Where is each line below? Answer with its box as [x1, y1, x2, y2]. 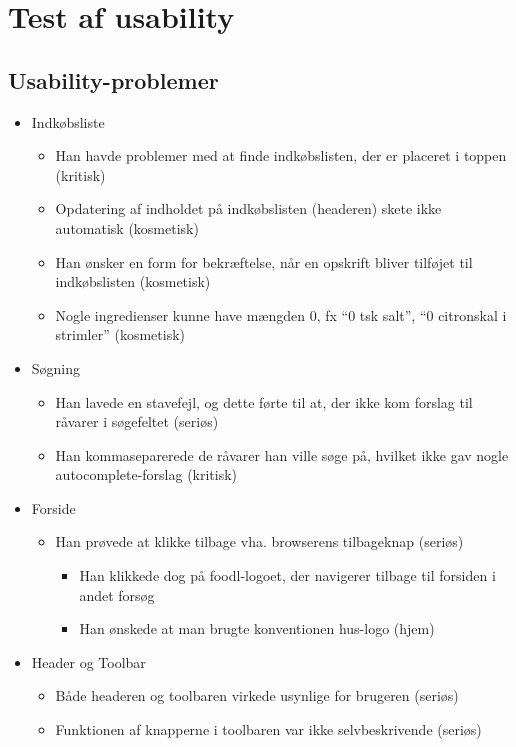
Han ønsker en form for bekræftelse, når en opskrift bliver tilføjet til [55, 251, 473, 272]
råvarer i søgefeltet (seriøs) [55, 411, 219, 432]
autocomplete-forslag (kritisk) [55, 464, 238, 485]
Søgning [31, 357, 81, 378]
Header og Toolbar [31, 651, 146, 672]
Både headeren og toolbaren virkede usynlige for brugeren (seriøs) [55, 685, 459, 706]
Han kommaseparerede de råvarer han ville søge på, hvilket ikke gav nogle [55, 444, 509, 465]
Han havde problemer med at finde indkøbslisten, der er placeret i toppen [55, 145, 507, 166]
